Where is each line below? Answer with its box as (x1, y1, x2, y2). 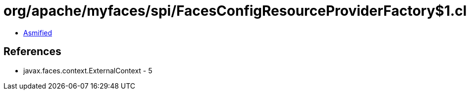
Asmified (23, 28, 52, 37)
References (3, 45, 61, 58)
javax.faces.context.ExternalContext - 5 (23, 66, 153, 75)
